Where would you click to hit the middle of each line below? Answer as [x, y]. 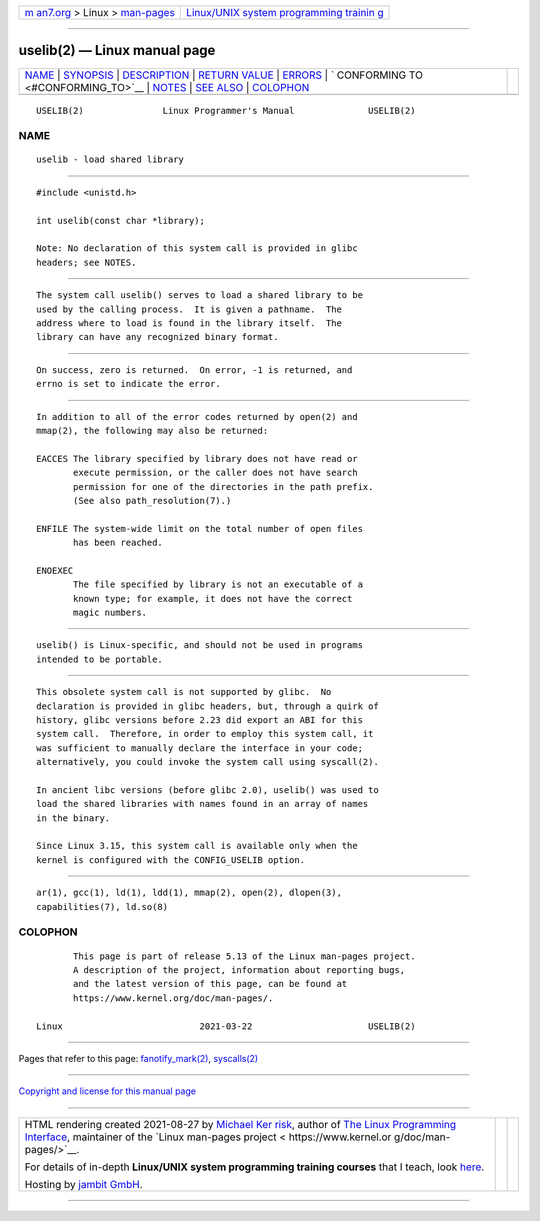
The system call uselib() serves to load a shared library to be [200, 295]
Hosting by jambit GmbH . [84, 1184]
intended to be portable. [100, 659]
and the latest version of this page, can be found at [210, 984]
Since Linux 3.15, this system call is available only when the [197, 846]
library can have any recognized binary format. [157, 337]
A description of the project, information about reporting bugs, [239, 970]
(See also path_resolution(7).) [152, 500]
